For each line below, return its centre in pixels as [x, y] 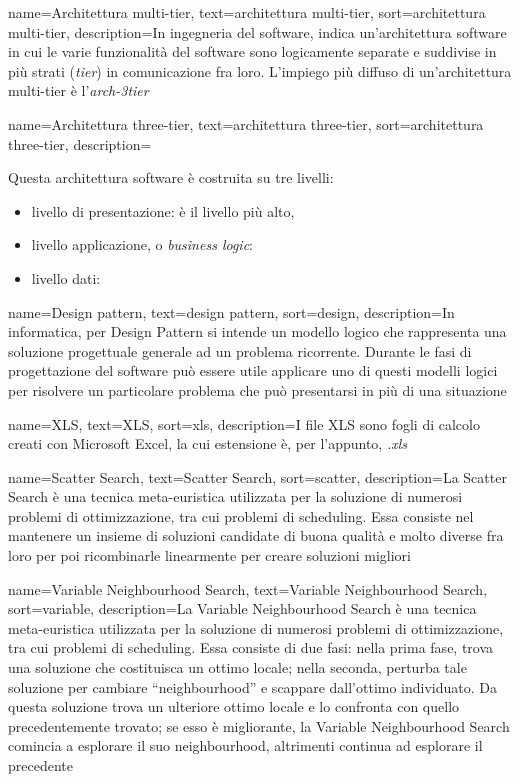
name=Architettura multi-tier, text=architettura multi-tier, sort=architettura [247, 12]
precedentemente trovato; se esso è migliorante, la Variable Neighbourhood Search [259, 725]
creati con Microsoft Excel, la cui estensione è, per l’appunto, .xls [208, 443]
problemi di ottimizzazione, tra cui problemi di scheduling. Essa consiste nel [241, 515]
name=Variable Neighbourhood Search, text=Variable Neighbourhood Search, [248, 588]
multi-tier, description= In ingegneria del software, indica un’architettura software [257, 31]
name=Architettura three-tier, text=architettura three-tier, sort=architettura [246, 123]
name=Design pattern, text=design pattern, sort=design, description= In [231, 311]
